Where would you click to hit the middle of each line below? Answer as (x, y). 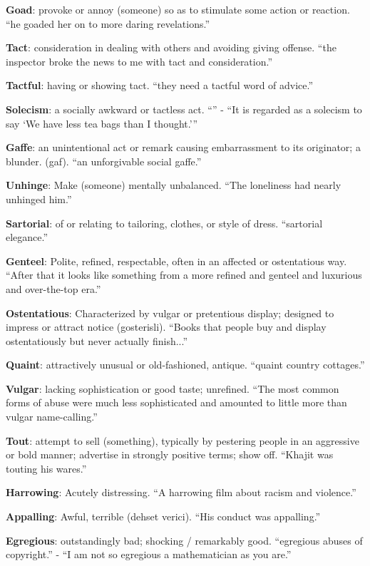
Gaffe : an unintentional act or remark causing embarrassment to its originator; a (183, 147)
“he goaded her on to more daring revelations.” (108, 23)
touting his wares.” (46, 468)
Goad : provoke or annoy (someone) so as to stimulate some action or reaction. (178, 9)
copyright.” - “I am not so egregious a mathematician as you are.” (149, 554)
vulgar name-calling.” (52, 417)
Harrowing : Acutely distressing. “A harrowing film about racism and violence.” (181, 492)
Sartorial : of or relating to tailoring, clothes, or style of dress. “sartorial (164, 223)
